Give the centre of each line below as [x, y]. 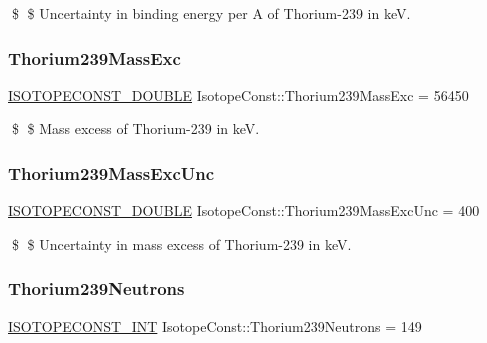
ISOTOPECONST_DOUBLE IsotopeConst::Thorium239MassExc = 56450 [238, 94]
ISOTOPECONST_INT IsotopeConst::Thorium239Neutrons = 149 [215, 325]
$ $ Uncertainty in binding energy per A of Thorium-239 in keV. [211, 13]
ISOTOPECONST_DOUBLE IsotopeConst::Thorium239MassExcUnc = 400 [244, 210]
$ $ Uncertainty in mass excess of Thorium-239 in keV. [181, 243]
